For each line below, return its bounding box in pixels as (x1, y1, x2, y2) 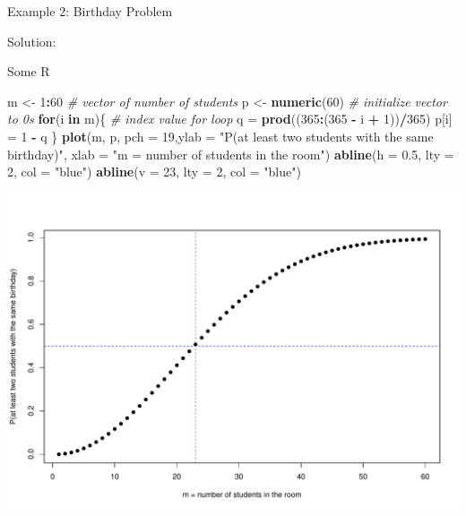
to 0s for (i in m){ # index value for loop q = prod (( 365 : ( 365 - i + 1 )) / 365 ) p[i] (7, 109, 453, 128)
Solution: (7, 31, 56, 50)
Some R (7, 62, 50, 81)
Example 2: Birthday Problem (7, 2, 173, 20)
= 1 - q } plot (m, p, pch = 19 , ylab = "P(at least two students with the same (7, 126, 434, 145)
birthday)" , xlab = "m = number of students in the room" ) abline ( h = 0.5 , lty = (7, 144, 454, 163)
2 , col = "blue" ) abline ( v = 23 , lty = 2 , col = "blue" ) (7, 162, 301, 181)
